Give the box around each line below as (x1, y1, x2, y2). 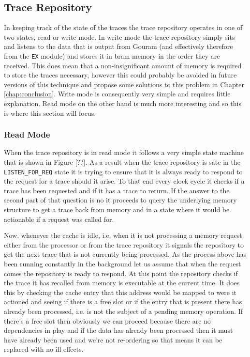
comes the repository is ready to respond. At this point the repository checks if (4, 268, 238, 278)
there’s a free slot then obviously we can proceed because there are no (4, 315, 211, 326)
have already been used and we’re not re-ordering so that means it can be (4, 334, 222, 344)
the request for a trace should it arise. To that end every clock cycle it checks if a (4, 176, 245, 186)
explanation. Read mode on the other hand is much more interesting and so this (4, 98, 242, 109)
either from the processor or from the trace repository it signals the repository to (4, 239, 244, 249)
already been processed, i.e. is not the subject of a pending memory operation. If (4, 306, 243, 316)
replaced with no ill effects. (4, 344, 84, 354)
